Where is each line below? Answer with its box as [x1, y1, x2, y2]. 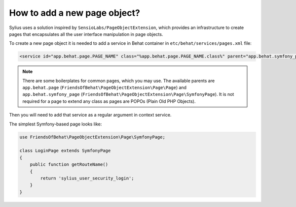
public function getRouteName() [30, 162, 109, 167]
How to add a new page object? [9, 7, 140, 18]
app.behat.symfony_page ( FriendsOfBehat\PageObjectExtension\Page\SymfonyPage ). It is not [22, 91, 234, 97]
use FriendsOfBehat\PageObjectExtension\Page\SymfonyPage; [19, 134, 165, 140]
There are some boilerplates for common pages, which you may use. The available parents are [22, 78, 215, 84]
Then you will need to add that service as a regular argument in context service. [9, 112, 172, 118]
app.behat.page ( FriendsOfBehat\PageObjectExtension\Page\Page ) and [22, 85, 187, 90]
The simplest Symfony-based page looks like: [9, 121, 102, 127]
